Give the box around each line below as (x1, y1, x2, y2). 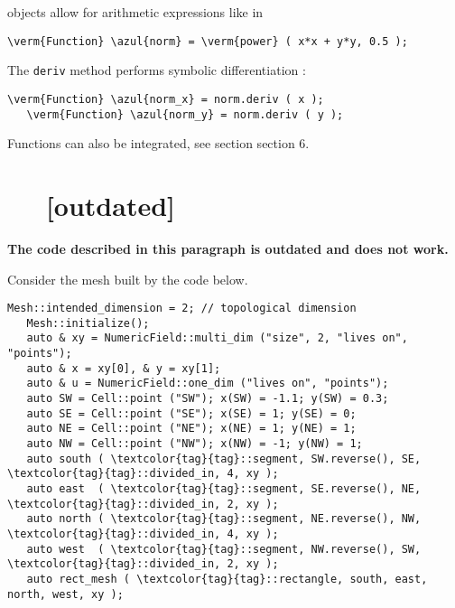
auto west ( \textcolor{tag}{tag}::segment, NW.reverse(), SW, (26, 542, 422, 556)
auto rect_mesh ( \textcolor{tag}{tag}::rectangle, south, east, (26, 572, 428, 585)
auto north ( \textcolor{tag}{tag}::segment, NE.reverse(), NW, (26, 512, 422, 526)
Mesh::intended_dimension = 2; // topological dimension (7, 302, 357, 315)
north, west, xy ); (7, 587, 124, 601)
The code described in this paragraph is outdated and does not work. (7, 239, 449, 257)
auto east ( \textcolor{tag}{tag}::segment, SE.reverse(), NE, (26, 482, 422, 495)
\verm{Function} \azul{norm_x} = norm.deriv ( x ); (7, 92, 324, 106)
